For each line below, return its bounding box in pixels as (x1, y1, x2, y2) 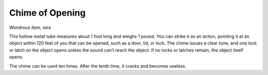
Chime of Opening (9, 7, 86, 18)
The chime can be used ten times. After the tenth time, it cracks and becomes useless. (9, 63, 187, 69)
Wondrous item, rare (9, 25, 52, 30)
